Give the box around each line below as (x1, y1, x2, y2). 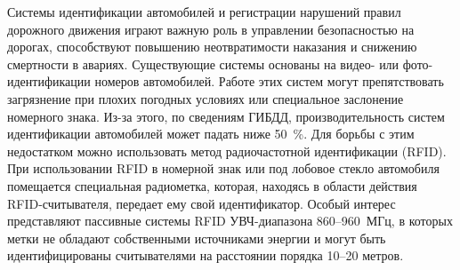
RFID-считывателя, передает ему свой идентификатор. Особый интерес (7, 194, 396, 212)
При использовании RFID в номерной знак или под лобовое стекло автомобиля (7, 159, 440, 178)
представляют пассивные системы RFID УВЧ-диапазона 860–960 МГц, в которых (7, 211, 453, 230)
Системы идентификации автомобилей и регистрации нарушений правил (7, 3, 401, 20)
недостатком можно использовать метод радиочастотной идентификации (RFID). (7, 141, 447, 160)
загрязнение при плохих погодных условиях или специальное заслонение (7, 89, 404, 107)
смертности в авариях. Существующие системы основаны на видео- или (7, 54, 399, 73)
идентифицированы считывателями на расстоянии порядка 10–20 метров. (7, 246, 404, 265)
